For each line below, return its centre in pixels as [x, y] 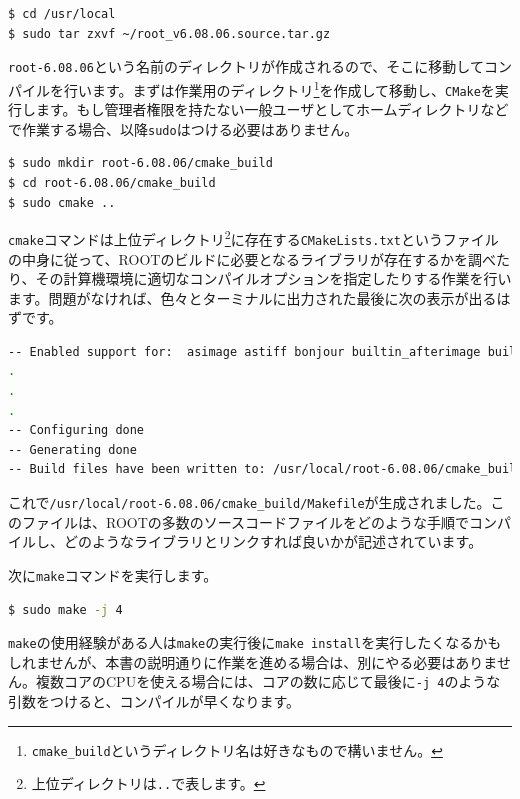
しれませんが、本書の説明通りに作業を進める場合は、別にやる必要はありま [252, 661]
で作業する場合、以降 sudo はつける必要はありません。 [183, 128]
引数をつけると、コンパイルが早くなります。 [154, 701]
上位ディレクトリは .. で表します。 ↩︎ [148, 783]
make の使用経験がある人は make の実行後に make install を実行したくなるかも [255, 642]
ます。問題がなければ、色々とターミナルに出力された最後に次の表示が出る [252, 297]
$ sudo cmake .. [62, 202]
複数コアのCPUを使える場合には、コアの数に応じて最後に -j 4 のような [268, 681]
